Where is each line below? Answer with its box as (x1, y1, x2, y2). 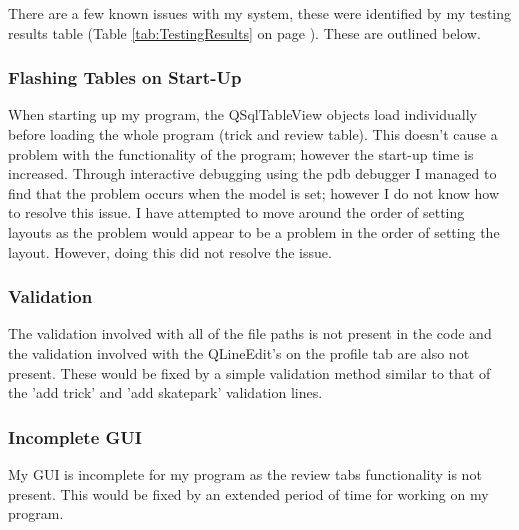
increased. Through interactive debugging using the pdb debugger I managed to (8, 163, 497, 184)
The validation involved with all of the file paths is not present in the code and (8, 323, 492, 344)
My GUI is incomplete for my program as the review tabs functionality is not (8, 463, 482, 484)
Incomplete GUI (8, 424, 142, 449)
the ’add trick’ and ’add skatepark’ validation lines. (8, 382, 323, 403)
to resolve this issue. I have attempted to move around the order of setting (8, 202, 465, 223)
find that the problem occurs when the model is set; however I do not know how (8, 182, 500, 203)
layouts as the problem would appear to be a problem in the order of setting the (8, 221, 500, 242)
